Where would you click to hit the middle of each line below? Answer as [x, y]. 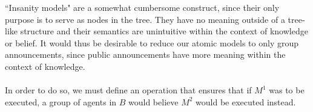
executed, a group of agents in [61, 101]
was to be [287, 90]
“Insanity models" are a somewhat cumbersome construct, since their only [142, 7]
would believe [153, 101]
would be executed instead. [246, 101]
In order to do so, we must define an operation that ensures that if [128, 90]
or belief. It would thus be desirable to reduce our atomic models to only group [152, 42]
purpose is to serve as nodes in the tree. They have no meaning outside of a [145, 19]
